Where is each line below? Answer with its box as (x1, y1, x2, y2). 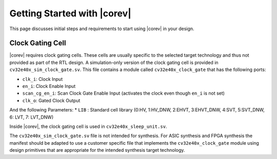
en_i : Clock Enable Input (22, 83, 76, 89)
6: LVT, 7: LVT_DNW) (9, 114, 54, 120)
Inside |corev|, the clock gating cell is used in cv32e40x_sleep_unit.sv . (9, 123, 167, 129)
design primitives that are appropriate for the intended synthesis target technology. (9, 147, 185, 153)
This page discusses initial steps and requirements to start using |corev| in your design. (9, 26, 194, 32)
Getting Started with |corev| (9, 8, 132, 19)
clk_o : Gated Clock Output (22, 97, 81, 103)
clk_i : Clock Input (22, 76, 63, 82)
